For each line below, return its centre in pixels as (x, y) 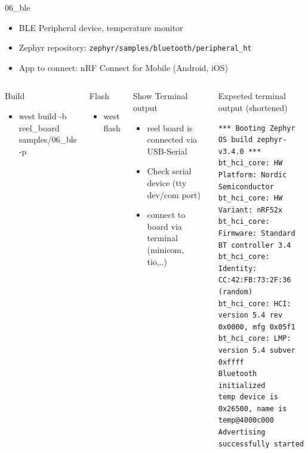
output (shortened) (253, 108)
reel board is (170, 127)
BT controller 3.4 (255, 245)
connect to (166, 215)
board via (164, 226)
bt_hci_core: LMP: (255, 339)
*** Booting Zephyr (257, 128)
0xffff (231, 362)
